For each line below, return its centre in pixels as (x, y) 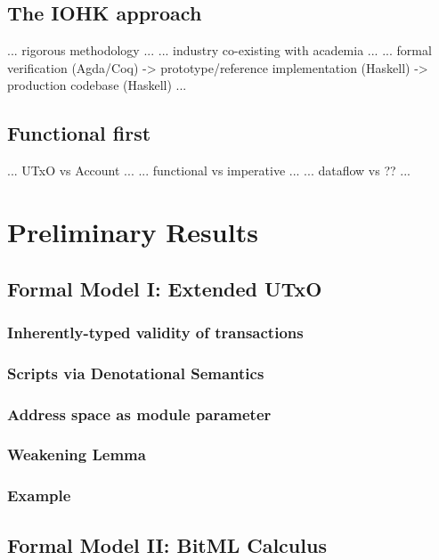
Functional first (79, 133)
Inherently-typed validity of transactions (155, 332)
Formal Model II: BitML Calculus (167, 544)
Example (39, 495)
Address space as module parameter (139, 414)
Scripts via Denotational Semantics (136, 373)
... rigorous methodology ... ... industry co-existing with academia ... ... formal (219, 50)
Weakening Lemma (77, 454)
